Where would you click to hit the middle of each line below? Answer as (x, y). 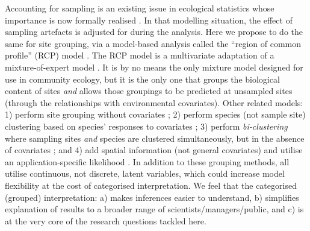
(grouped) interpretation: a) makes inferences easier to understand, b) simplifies (152, 197)
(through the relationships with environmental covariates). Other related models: (154, 102)
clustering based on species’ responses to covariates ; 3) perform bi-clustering (146, 126)
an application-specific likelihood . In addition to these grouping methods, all (147, 161)
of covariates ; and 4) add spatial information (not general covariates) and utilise (154, 150)
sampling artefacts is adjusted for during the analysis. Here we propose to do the (154, 32)
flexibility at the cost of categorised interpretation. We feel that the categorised (151, 185)
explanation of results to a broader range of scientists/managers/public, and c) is (154, 209)
